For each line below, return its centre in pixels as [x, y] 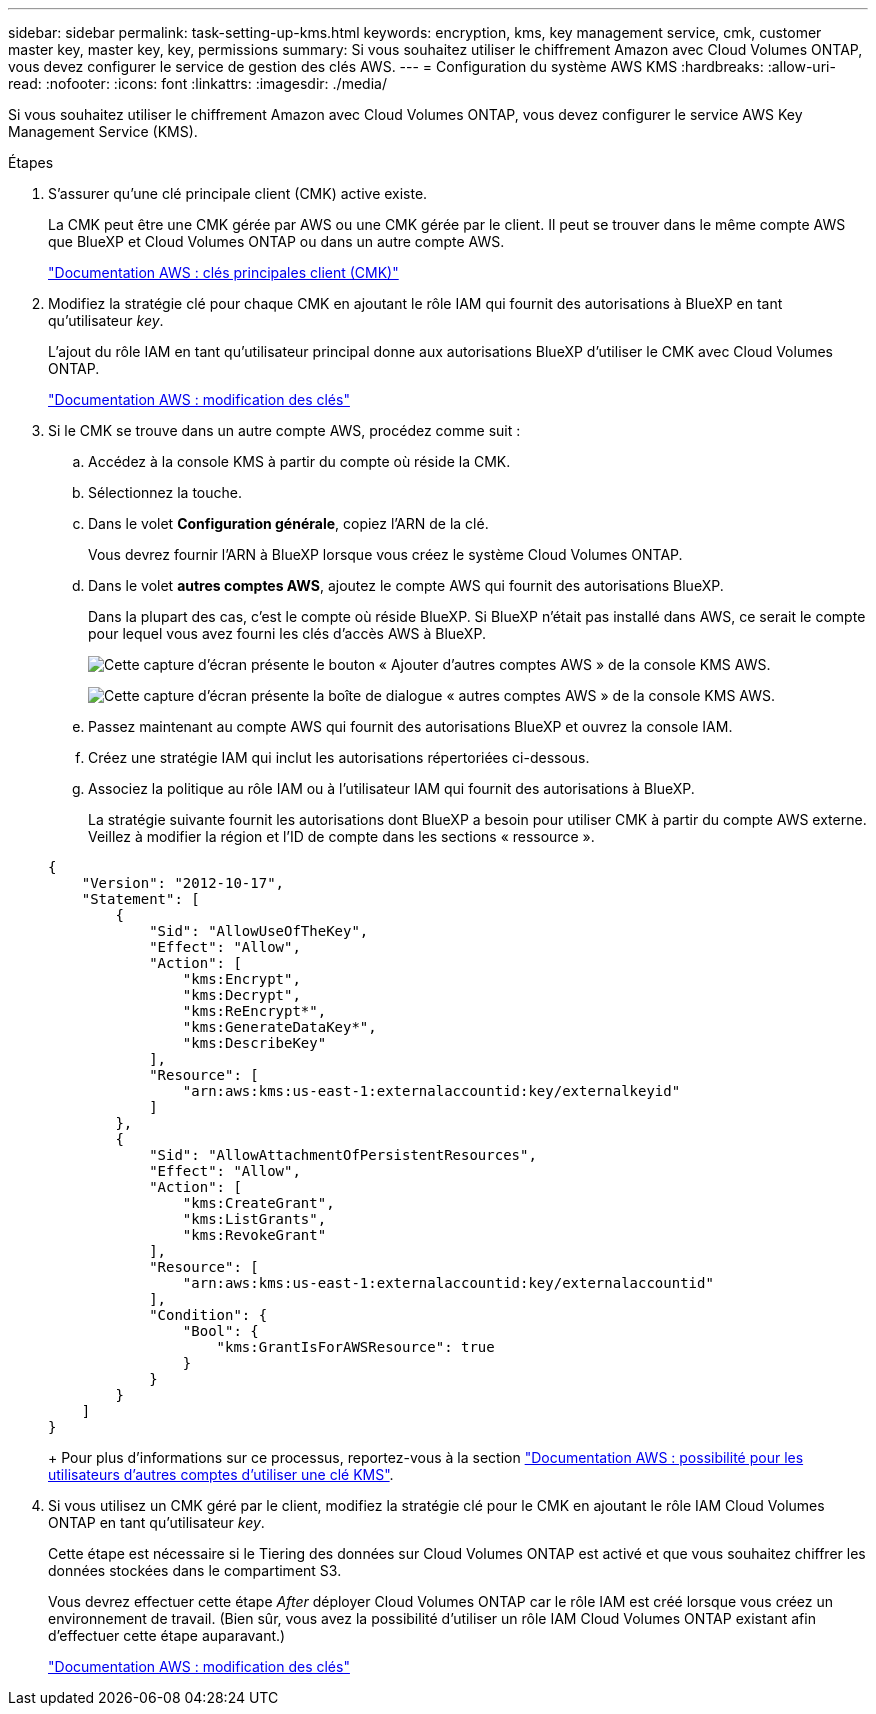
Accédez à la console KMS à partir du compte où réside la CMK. [299, 461]
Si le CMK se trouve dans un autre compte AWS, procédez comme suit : [284, 430]
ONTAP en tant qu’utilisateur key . [156, 1522]
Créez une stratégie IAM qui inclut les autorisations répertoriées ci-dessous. [339, 757]
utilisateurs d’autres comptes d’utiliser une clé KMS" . [221, 1474]
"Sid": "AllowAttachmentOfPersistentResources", [343, 1155]
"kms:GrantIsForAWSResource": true [355, 1347]
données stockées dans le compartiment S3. [195, 1570]
